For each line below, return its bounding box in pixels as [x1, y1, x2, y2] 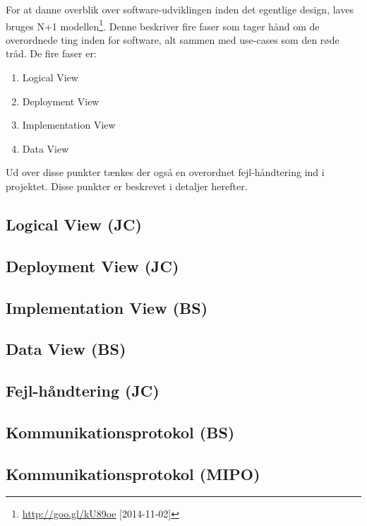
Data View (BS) [6, 338, 126, 360]
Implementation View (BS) [6, 296, 208, 318]
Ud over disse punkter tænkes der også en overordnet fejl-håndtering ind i [6, 165, 325, 180]
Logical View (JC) [6, 213, 142, 235]
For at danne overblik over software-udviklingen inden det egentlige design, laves [6, 2, 354, 16]
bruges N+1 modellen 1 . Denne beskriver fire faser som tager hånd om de [6, 16, 320, 33]
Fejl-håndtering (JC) [6, 380, 160, 402]
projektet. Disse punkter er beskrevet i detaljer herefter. [6, 179, 248, 193]
